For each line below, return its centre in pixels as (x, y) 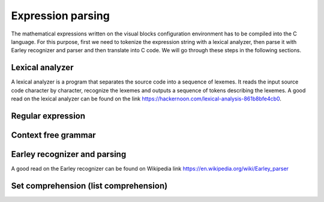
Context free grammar (53, 135)
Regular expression (48, 116)
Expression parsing (61, 16)
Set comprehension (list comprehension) (89, 185)
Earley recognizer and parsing (69, 154)
